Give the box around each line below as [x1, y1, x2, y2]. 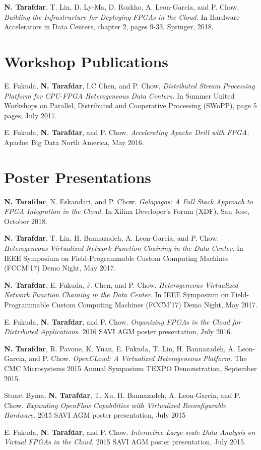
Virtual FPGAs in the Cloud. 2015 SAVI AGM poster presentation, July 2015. [4, 436, 246, 447]
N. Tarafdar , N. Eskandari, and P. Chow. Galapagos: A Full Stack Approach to [4, 196, 253, 206]
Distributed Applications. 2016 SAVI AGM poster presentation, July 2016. [4, 326, 232, 337]
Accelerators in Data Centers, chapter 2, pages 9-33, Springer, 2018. [4, 21, 214, 32]
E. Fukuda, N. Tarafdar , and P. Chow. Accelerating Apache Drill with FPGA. [4, 127, 249, 138]
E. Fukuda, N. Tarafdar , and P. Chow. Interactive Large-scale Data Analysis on [4, 426, 255, 437]
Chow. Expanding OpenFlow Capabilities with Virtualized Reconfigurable [4, 399, 226, 410]
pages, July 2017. [4, 110, 57, 120]
